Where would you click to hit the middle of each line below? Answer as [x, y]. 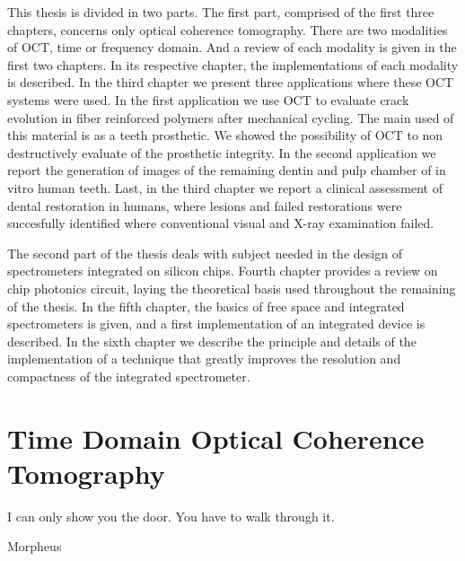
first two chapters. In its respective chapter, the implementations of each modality [233, 64]
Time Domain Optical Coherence [216, 438]
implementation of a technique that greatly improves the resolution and [204, 359]
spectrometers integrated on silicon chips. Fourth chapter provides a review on [223, 271]
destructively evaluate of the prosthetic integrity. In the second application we [222, 152]
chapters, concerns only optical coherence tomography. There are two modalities [228, 29]
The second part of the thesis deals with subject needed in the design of [205, 253]
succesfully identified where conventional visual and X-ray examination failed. [221, 223]
